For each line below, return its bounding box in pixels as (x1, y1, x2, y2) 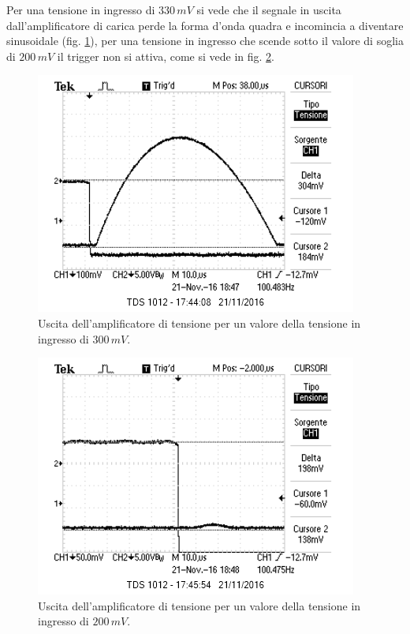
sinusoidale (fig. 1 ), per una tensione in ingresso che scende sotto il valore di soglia (6, 32, 404, 49)
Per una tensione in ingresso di (6, 2, 155, 17)
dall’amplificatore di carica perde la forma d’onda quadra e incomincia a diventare (6, 17, 404, 33)
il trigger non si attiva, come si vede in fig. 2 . (57, 47, 274, 64)
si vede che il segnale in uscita (196, 2, 341, 17)
